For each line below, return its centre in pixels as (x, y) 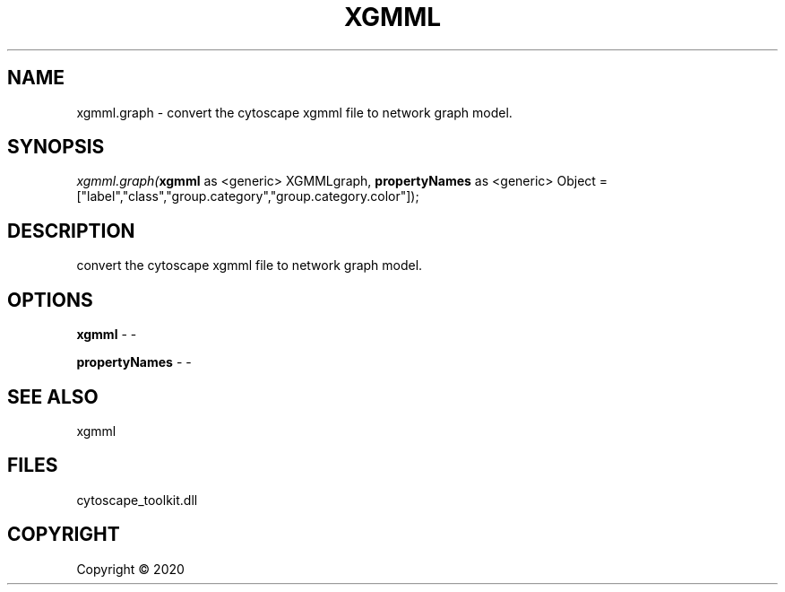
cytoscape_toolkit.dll (137, 500)
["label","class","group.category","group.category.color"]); (248, 196)
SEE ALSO (53, 396)
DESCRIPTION (71, 231)
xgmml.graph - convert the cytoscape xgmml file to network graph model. (294, 112)
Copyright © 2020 (130, 569)
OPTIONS (50, 300)
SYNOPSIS (56, 147)
